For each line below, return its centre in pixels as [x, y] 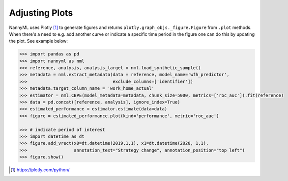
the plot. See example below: [39, 41]
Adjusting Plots [41, 13]
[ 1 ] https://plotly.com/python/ [40, 170]
